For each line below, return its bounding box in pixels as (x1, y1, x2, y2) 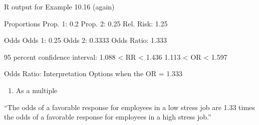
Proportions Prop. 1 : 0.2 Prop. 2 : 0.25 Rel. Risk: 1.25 (4, 18, 168, 28)
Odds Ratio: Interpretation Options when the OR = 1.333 (4, 68, 183, 79)
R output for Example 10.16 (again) (4, 1, 115, 11)
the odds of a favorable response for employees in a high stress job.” (4, 112, 211, 122)
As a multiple (16, 85, 58, 95)
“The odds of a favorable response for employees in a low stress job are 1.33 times (4, 102, 255, 112)
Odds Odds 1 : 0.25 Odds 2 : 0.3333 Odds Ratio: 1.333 (4, 35, 167, 45)
